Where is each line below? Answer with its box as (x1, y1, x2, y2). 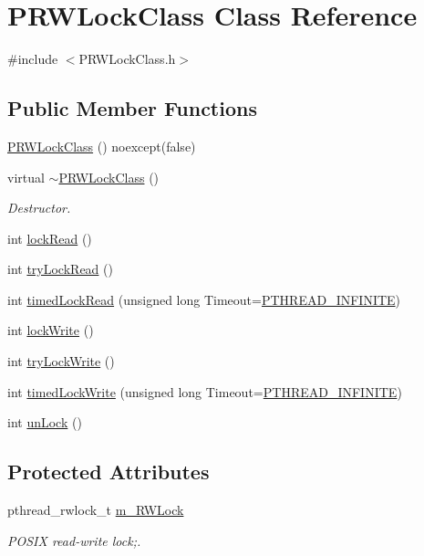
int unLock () (7, 413, 82, 432)
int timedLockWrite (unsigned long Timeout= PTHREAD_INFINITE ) (7, 382, 402, 401)
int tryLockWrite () (7, 351, 115, 371)
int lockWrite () (7, 320, 94, 340)
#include (7, 49, 58, 68)
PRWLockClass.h (78, 49, 176, 68)
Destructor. (7, 198, 71, 217)
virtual (7, 167, 45, 186)
